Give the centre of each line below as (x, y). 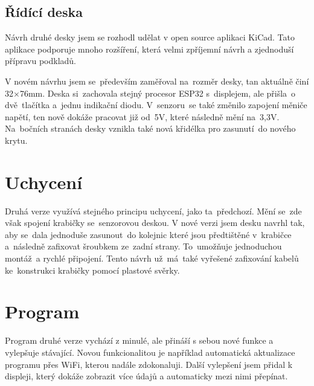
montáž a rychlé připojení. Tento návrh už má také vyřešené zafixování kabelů (152, 258)
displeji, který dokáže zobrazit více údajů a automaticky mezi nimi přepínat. (146, 376)
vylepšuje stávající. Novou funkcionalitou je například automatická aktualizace (150, 352)
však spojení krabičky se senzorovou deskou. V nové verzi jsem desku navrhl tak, (155, 223)
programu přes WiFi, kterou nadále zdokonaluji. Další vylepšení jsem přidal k (149, 364)
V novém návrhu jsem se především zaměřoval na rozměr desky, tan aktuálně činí (157, 81)
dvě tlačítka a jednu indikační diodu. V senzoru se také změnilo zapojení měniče (156, 105)
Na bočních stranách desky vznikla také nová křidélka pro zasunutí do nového (150, 128)
